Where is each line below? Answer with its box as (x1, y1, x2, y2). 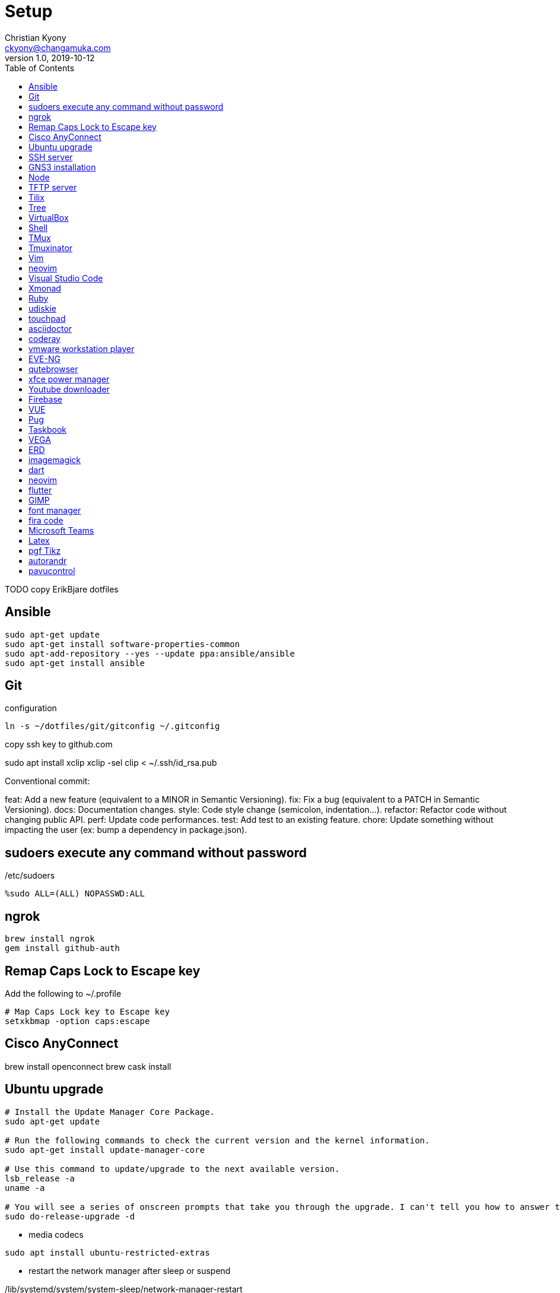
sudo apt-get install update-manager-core (5, 1145, 205, 1155)
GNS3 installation (28, 161, 96, 172)
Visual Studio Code (28, 272, 103, 283)
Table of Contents (5, 62, 75, 73)
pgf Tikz (28, 545, 61, 556)
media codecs (28, 1229, 84, 1240)
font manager (28, 505, 81, 515)
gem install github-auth (5, 943, 120, 953)
